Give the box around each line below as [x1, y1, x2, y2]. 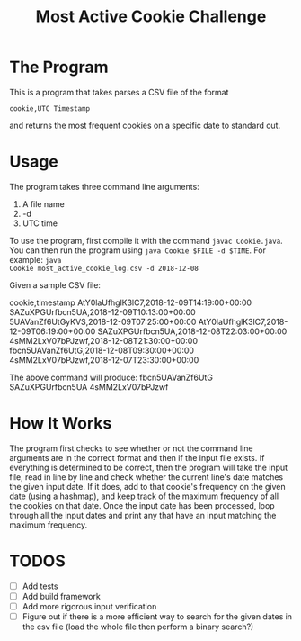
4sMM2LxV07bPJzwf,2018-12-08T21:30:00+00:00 [9, 335, 199, 346]
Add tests [22, 581, 58, 591]
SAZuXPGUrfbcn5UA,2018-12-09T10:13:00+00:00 [9, 306, 196, 317]
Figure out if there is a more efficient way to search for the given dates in [22, 610, 293, 622]
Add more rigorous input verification [22, 600, 157, 611]
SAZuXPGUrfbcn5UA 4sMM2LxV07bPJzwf [9, 381, 169, 393]
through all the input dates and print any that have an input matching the [9, 510, 277, 520]
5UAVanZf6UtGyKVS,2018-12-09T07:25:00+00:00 [9, 316, 197, 327]
